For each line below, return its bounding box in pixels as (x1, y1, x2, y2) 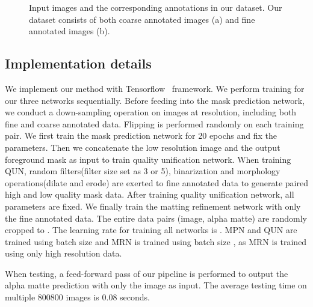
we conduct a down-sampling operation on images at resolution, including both (5, 106, 297, 118)
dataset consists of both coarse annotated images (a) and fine (29, 13, 255, 25)
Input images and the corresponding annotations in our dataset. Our (29, 1, 282, 13)
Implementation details (5, 54, 152, 73)
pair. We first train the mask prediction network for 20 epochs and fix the (5, 129, 277, 142)
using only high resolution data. (5, 247, 122, 260)
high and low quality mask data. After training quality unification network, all (5, 188, 294, 201)
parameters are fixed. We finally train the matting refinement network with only (5, 199, 301, 212)
